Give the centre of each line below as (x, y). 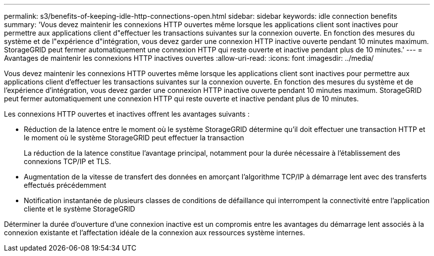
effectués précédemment (65, 185)
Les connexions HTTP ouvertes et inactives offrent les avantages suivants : (127, 114)
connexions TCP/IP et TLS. (67, 161)
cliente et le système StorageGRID (80, 209)
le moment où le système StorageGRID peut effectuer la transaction (134, 138)
